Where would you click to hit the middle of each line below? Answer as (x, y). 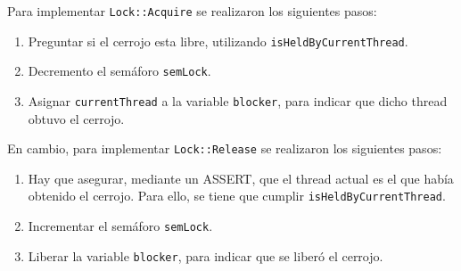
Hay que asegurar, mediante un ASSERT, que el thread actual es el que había (241, 178)
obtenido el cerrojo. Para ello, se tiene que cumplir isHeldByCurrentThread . (237, 196)
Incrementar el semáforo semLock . (120, 226)
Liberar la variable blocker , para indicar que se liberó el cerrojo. (206, 255)
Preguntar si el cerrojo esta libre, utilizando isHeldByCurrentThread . (218, 41)
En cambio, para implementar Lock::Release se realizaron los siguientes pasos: (225, 148)
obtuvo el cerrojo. (76, 118)
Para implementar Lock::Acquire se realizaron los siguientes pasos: (192, 11)
